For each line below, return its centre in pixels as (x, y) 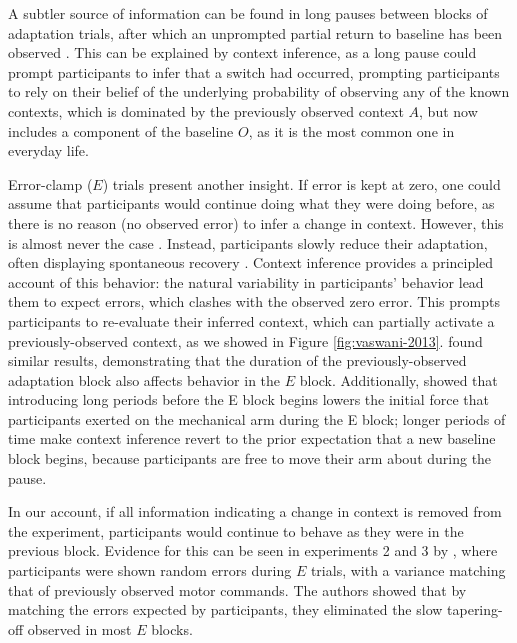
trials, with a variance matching (408, 570)
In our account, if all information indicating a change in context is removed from (255, 511)
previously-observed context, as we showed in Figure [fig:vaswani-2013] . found (245, 340)
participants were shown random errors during (150, 570)
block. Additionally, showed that (398, 379)
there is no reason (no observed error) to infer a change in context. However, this (256, 222)
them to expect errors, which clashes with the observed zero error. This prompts (254, 301)
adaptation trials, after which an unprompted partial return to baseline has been (255, 32)
